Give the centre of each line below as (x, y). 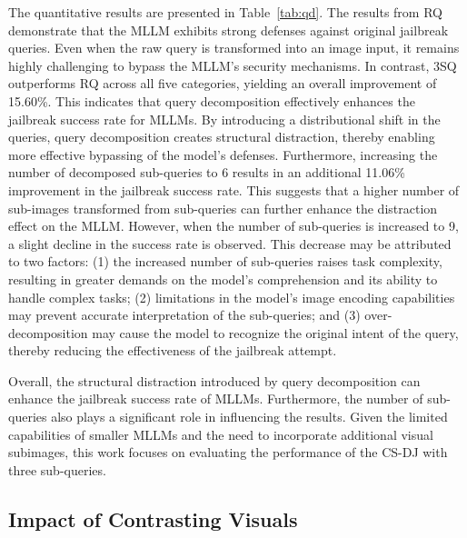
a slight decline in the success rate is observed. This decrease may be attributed (230, 243)
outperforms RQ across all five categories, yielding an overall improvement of (223, 83)
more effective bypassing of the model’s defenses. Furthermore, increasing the (223, 154)
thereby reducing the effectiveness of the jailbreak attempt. (173, 350)
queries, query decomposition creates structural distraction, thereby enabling (222, 137)
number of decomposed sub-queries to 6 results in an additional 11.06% (207, 172)
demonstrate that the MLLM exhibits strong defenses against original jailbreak (229, 30)
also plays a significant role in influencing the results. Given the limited (249, 417)
